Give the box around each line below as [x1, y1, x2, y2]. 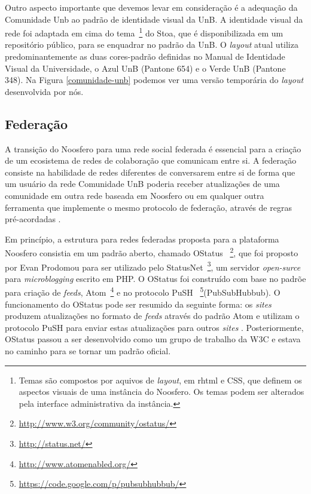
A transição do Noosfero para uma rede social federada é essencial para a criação [5, 142, 301, 155]
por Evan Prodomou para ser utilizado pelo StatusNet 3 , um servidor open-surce [5, 259, 301, 273]
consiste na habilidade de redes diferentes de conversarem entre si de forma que [5, 165, 295, 178]
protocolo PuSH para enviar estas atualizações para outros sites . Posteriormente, [5, 321, 304, 333]
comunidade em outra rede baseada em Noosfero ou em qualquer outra [5, 189, 264, 201]
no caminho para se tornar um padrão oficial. [5, 345, 171, 357]
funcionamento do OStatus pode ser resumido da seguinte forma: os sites [5, 297, 272, 310]
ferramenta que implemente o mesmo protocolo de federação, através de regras [5, 201, 292, 213]
